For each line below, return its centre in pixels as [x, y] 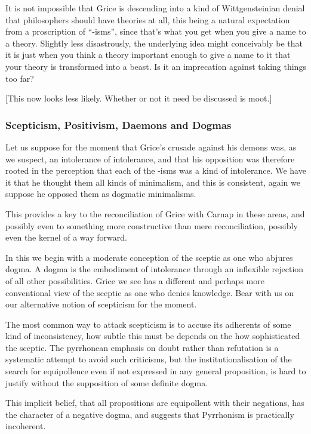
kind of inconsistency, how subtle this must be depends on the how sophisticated [153, 336]
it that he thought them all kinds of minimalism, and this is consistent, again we [153, 182]
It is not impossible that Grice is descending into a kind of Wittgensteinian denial [155, 8]
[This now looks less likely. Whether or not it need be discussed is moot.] [139, 98]
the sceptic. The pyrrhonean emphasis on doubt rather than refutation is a [142, 347]
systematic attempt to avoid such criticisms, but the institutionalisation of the [149, 359]
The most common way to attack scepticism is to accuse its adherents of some [148, 324]
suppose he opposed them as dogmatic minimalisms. [101, 194]
